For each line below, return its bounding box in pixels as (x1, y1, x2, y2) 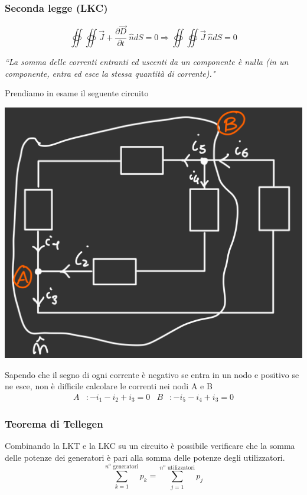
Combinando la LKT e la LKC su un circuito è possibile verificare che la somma (5, 439, 295, 452)
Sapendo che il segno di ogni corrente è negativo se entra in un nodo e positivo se (5, 368, 299, 380)
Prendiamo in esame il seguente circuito (5, 87, 149, 99)
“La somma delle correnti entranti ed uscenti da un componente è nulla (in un (5, 55, 289, 67)
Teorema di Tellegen (5, 416, 103, 431)
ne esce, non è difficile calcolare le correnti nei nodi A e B (5, 380, 213, 392)
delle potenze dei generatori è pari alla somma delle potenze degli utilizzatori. (5, 451, 285, 464)
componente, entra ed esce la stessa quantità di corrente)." (5, 67, 215, 79)
